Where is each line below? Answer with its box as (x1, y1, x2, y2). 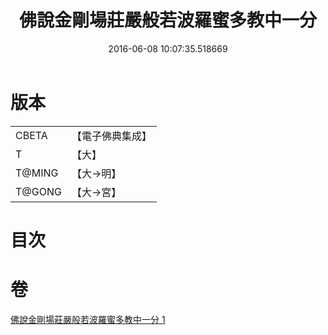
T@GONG (15, 184, 62, 198)
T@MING (15, 166, 59, 180)
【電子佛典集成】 (71, 129, 152, 143)
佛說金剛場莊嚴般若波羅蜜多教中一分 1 (10, 313, 166, 325)
